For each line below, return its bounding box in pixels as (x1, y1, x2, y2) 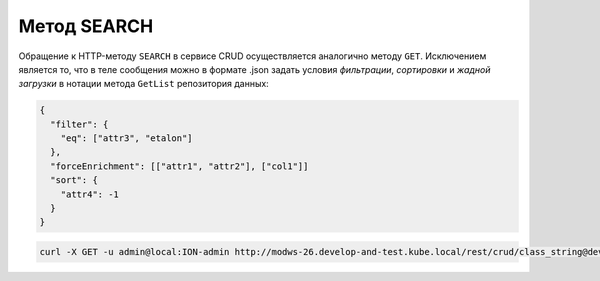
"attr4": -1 (60, 188, 120, 200)
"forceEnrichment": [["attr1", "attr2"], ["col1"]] (50, 160, 309, 172)
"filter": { (50, 118, 109, 130)
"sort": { (50, 175, 99, 186)
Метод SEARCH (18, 15, 154, 37)
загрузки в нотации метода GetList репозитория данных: (18, 78, 269, 90)
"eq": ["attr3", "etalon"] (60, 133, 194, 144)
